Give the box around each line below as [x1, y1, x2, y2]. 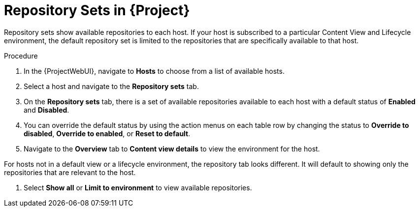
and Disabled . [24, 105, 69, 114]
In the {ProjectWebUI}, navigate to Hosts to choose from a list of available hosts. [24, 66, 285, 75]
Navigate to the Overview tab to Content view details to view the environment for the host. [24, 144, 320, 153]
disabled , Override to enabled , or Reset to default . [24, 129, 191, 138]
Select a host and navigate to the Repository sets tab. [24, 82, 199, 90]
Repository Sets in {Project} [4, 2, 190, 19]
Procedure [4, 51, 38, 60]
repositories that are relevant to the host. [4, 168, 136, 177]
